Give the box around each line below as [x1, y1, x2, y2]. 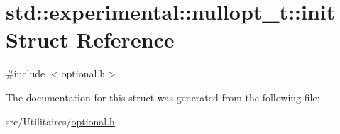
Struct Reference [6, 25, 175, 54]
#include [6, 66, 45, 81]
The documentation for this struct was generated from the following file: [6, 89, 320, 104]
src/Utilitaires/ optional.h [6, 113, 115, 128]
